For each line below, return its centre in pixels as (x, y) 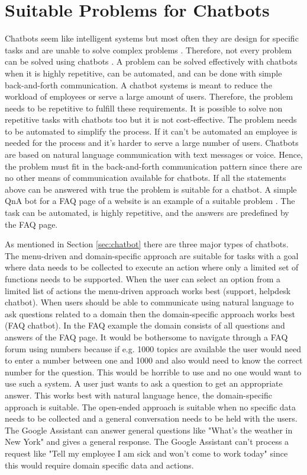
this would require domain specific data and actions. (99, 465)
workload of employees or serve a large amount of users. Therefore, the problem (149, 96)
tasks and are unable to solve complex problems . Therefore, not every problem (148, 50)
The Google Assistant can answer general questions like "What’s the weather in (149, 430)
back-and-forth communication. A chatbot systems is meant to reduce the (138, 85)
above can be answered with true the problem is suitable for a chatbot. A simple (151, 189)
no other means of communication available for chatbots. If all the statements (146, 178)
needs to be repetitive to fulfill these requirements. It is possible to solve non (144, 108)
